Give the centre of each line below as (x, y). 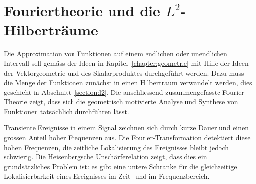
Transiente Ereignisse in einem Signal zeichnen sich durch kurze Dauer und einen (126, 128)
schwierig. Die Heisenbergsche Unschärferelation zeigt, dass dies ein (106, 157)
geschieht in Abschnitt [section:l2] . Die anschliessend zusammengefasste (112, 92)
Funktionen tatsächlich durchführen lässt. (67, 111)
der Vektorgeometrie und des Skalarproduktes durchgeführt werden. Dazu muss (124, 73)
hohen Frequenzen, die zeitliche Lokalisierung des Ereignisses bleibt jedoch (117, 147)
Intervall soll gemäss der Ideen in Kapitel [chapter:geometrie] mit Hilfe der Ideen (126, 63)
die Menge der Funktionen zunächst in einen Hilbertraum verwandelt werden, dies (128, 82)
